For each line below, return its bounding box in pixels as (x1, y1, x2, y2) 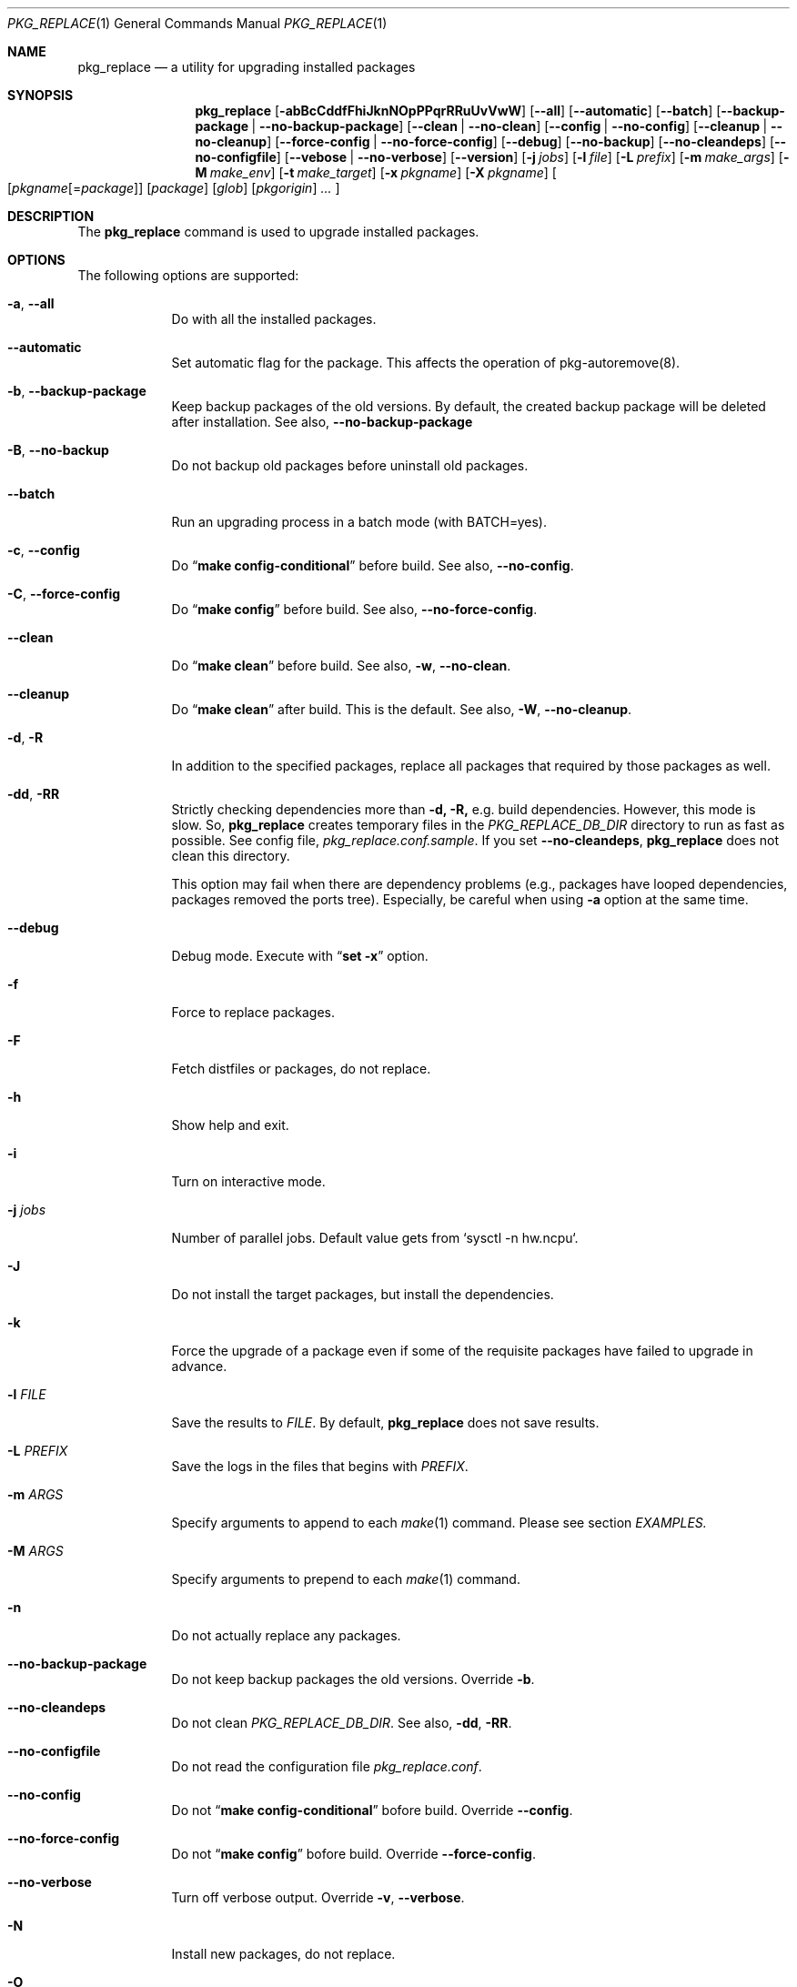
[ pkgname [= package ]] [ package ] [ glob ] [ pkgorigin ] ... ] (7, 180, 340, 196)
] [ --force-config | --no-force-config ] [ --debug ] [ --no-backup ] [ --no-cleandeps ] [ (267, 134, 775, 149)
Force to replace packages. (171, 1004, 336, 1020)
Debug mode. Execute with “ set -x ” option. (171, 948, 429, 963)
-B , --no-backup (7, 442, 109, 458)
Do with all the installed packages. (171, 311, 377, 327)
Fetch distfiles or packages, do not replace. (171, 1061, 431, 1076)
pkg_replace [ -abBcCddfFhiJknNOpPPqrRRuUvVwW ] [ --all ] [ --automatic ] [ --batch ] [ (195, 103, 721, 118)
